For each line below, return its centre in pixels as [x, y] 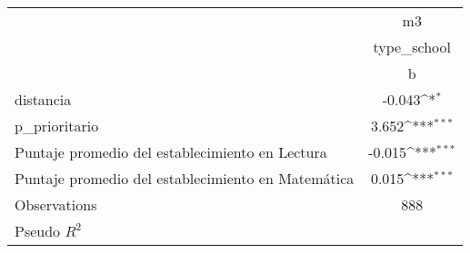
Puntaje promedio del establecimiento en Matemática [185, 178]
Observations [56, 204]
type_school [412, 47]
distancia [43, 99]
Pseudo [38, 231]
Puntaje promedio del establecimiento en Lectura [171, 152]
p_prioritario [57, 126]
